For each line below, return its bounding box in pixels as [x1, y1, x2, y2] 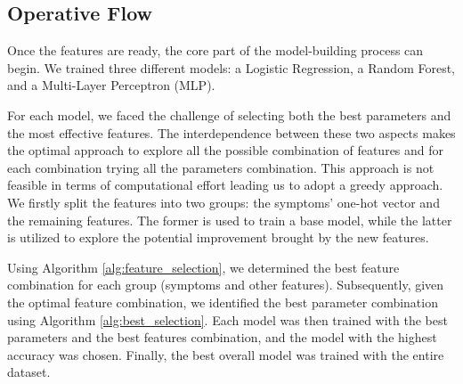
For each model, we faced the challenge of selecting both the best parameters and [7, 105, 451, 124]
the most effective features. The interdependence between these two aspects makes [7, 123, 456, 142]
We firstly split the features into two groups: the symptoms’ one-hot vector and [7, 192, 440, 211]
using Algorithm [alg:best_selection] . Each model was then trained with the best [7, 310, 448, 329]
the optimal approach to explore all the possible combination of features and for [7, 141, 444, 159]
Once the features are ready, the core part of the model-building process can [7, 41, 424, 60]
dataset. [7, 363, 51, 381]
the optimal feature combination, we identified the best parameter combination [7, 292, 438, 311]
